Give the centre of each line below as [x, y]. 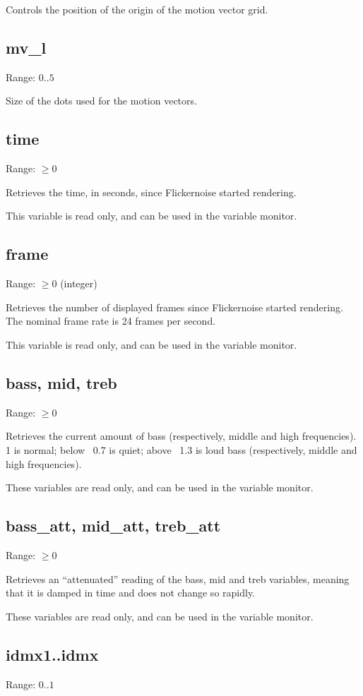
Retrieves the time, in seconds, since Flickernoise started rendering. [151, 192]
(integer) [79, 283]
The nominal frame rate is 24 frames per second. [111, 321]
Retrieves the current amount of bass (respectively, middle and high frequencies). [181, 436]
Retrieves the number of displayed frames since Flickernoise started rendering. [174, 307]
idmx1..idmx [52, 654]
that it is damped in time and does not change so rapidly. [131, 593]
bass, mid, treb [61, 382]
